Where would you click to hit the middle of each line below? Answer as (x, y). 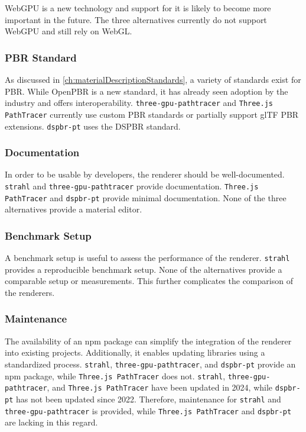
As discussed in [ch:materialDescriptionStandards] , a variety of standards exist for (153, 79)
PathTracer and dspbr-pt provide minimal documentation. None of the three (146, 197)
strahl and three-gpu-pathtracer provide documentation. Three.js (132, 186)
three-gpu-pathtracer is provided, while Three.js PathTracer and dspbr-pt (148, 410)
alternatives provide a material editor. (74, 209)
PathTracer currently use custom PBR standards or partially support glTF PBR (152, 114)
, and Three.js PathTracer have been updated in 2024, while (160, 387)
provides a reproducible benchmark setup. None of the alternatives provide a (144, 269)
